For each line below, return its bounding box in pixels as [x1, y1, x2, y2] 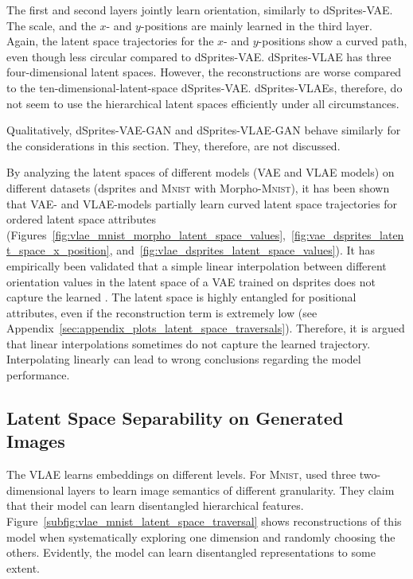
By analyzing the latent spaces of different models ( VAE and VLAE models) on [6, 164, 395, 181]
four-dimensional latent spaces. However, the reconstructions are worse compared [6, 64, 402, 80]
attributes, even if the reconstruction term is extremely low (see [6, 304, 318, 321]
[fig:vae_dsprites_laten [291, 226, 404, 243]
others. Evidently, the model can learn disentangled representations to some [6, 544, 376, 561]
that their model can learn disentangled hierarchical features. [6, 497, 304, 514]
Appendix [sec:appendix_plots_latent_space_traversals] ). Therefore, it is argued [6, 320, 405, 336]
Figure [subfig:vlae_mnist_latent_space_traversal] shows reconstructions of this [6, 513, 402, 530]
